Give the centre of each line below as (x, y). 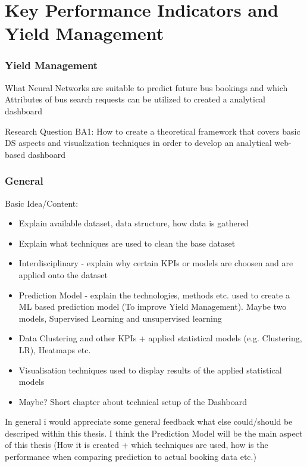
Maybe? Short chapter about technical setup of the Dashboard (133, 401)
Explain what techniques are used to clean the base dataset (127, 243)
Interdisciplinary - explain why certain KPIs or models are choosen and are (156, 263)
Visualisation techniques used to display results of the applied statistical (150, 370)
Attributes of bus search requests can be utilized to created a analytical (135, 99)
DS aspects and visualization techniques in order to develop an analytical (138, 143)
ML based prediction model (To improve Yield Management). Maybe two (153, 306)
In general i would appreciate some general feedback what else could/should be (149, 421)
